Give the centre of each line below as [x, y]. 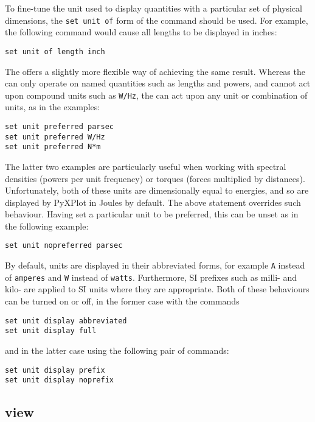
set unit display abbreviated [66, 321]
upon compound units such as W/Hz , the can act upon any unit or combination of [156, 95]
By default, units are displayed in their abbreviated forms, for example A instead [155, 265]
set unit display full [51, 331]
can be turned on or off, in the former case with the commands [122, 301]
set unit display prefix [55, 370]
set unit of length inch [55, 51]
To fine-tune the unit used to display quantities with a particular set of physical [154, 8]
